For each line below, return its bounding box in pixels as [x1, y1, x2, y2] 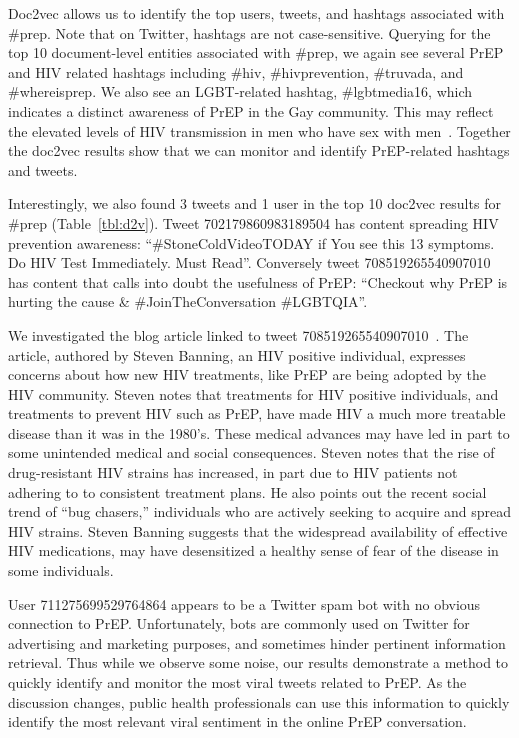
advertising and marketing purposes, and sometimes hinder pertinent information [8, 632, 506, 653]
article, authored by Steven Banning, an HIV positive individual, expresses [8, 344, 466, 365]
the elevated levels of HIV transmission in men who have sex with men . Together [8, 120, 511, 141]
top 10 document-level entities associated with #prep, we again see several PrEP [8, 42, 504, 63]
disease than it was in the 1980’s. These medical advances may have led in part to [8, 422, 510, 443]
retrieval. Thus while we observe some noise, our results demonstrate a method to [8, 652, 509, 673]
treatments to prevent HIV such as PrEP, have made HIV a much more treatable [8, 403, 506, 424]
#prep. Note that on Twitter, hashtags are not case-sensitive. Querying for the [8, 22, 491, 43]
